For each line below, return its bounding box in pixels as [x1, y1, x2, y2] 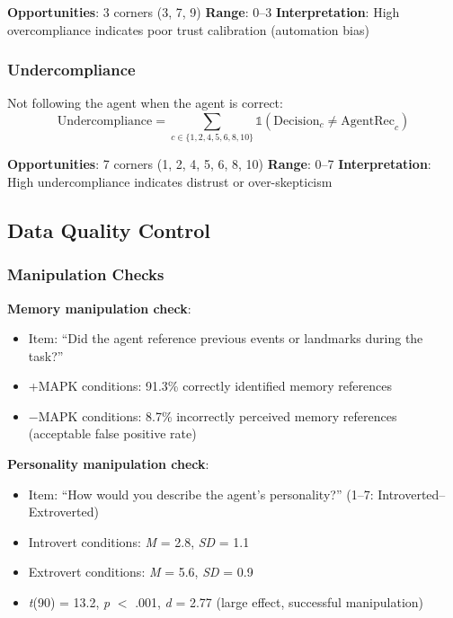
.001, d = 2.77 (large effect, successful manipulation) [135, 593, 424, 612]
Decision [273, 115, 320, 128]
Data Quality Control [7, 216, 211, 243]
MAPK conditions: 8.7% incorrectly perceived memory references [38, 406, 397, 425]
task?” [28, 346, 64, 365]
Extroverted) [28, 502, 99, 521]
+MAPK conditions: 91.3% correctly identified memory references [28, 376, 393, 395]
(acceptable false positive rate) [28, 424, 197, 443]
